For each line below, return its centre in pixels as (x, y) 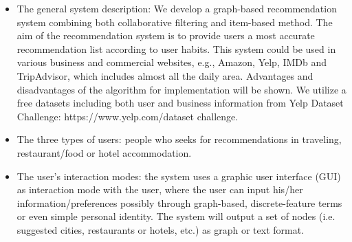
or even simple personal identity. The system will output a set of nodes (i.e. (176, 216)
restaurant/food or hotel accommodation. (104, 152)
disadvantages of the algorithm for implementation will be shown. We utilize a (181, 89)
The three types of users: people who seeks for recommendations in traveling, (179, 139)
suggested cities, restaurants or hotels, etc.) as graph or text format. (161, 229)
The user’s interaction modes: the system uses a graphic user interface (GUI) (179, 176)
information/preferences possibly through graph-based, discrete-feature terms (179, 202)
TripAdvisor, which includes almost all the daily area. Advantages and (165, 75)
